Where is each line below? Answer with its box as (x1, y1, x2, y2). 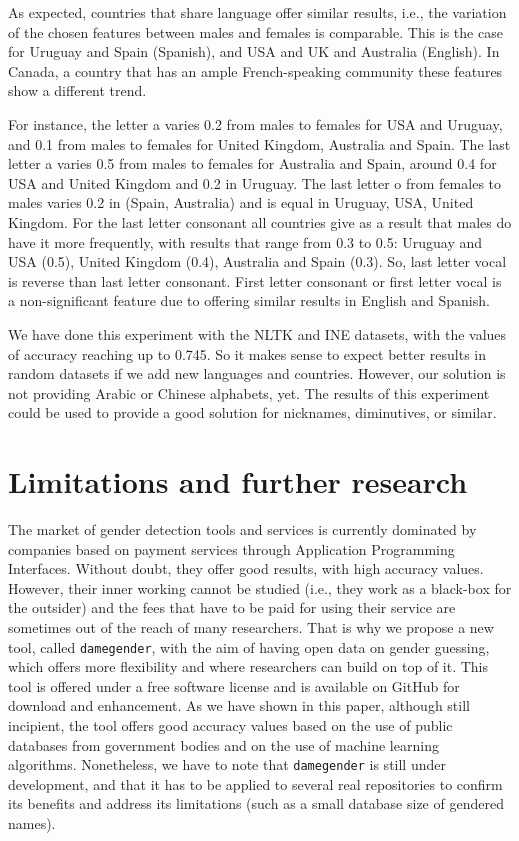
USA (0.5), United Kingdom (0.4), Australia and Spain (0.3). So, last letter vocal (8, 251, 507, 272)
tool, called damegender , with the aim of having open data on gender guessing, (8, 636, 490, 657)
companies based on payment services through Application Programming (8, 538, 455, 559)
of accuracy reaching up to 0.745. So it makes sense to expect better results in (8, 343, 487, 364)
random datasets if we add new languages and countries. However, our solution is (8, 363, 506, 384)
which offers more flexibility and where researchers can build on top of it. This (8, 656, 489, 677)
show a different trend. (8, 80, 147, 101)
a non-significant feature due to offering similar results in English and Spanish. (8, 290, 490, 311)
